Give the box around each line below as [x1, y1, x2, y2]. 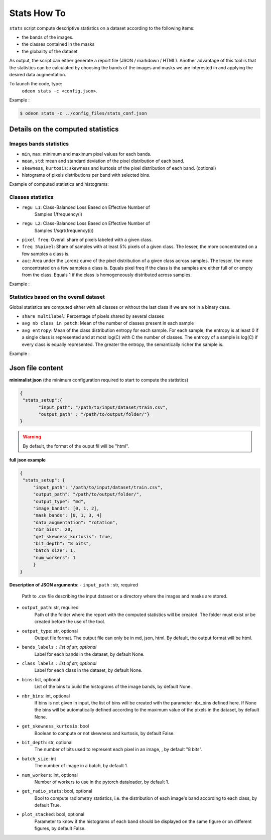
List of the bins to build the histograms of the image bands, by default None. [34, 683, 192, 690]
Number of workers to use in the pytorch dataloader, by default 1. [34, 779, 169, 785]
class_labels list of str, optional [22, 660, 97, 666]
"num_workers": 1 [33, 555, 76, 560]
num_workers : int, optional [22, 772, 78, 778]
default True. [34, 802, 61, 808]
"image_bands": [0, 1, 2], [33, 506, 100, 512]
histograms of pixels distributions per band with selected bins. [22, 172, 151, 178]
